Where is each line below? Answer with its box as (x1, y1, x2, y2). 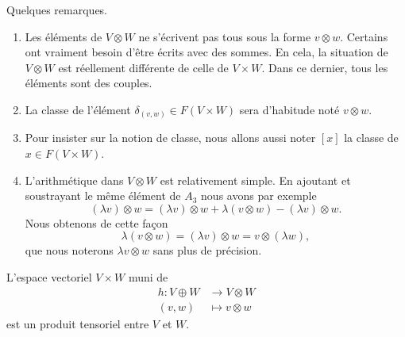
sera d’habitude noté (239, 101, 340, 117)
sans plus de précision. (152, 242, 262, 258)
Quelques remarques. (6, 2, 108, 17)
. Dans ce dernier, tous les (261, 59, 388, 75)
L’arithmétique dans (25, 171, 124, 188)
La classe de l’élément (25, 101, 131, 117)
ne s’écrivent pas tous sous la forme (138, 28, 311, 44)
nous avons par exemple (201, 187, 317, 204)
